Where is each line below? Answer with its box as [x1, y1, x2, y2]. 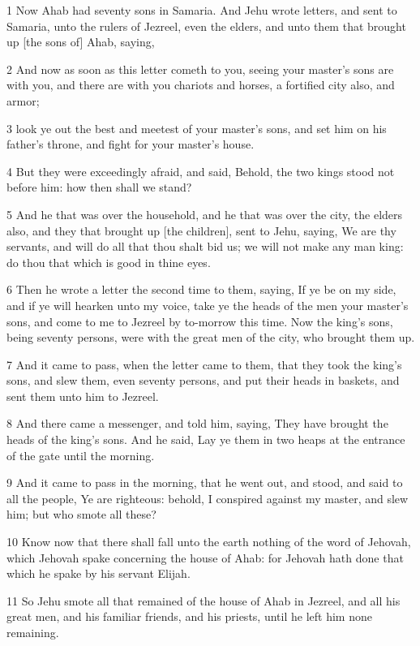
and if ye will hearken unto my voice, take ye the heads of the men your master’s [6, 296, 409, 313]
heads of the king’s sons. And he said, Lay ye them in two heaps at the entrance [6, 431, 405, 448]
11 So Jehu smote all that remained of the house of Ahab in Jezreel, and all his [6, 592, 401, 609]
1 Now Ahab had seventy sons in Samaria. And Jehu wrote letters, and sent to [6, 2, 397, 18]
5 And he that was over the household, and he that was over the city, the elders [6, 205, 403, 222]
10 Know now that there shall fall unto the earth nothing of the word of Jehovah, [6, 533, 411, 550]
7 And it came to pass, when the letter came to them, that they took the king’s [6, 355, 402, 373]
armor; [6, 92, 40, 109]
